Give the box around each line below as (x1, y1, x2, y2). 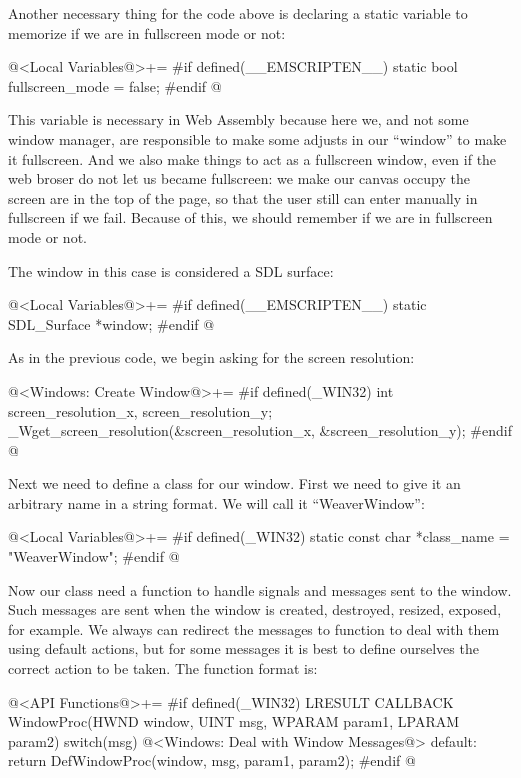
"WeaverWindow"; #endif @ (8, 546, 180, 567)
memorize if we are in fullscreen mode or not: (8, 22, 286, 43)
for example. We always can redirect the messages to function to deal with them (8, 618, 500, 639)
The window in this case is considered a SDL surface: (8, 260, 334, 281)
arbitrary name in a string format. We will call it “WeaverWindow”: (8, 492, 425, 513)
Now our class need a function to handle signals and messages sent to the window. (8, 579, 512, 600)
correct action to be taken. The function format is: (8, 658, 318, 679)
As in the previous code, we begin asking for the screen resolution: (8, 347, 415, 368)
